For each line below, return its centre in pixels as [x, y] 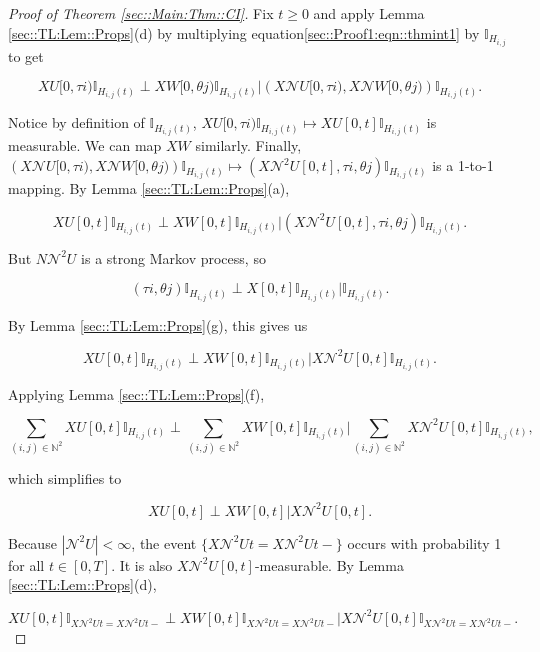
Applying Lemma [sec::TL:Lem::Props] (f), [136, 393]
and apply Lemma [369, 13]
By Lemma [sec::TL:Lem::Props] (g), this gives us [158, 324]
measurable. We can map [85, 145]
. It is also [142, 564]
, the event [164, 542]
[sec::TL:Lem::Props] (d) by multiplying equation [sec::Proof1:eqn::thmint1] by [244, 32]
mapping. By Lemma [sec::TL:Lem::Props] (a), [149, 188]
